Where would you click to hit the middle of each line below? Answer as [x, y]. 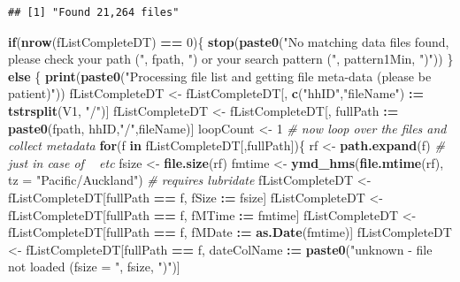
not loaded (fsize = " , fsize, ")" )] [94, 267]
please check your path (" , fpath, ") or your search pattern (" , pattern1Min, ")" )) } [231, 59]
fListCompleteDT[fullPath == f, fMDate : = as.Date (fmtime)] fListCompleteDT [230, 232]
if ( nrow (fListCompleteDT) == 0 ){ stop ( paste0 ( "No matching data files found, [229, 41]
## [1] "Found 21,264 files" [94, 12]
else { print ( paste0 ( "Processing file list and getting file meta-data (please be [220, 76]
